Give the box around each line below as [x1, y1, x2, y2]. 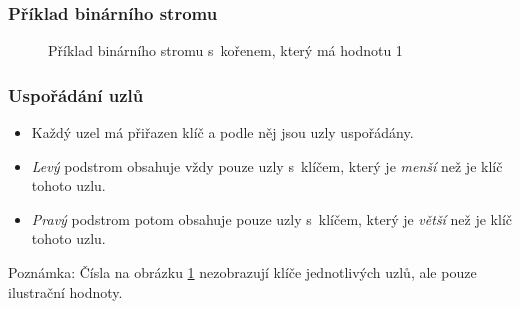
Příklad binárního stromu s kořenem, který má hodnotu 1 [48, 40, 403, 61]
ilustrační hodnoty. [8, 281, 123, 302]
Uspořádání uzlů [8, 82, 144, 107]
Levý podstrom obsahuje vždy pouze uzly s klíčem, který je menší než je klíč [31, 155, 503, 176]
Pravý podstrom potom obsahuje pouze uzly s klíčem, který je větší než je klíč [31, 208, 513, 229]
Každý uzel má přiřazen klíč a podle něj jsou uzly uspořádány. [31, 122, 414, 143]
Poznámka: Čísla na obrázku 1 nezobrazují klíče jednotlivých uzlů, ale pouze [8, 262, 477, 282]
